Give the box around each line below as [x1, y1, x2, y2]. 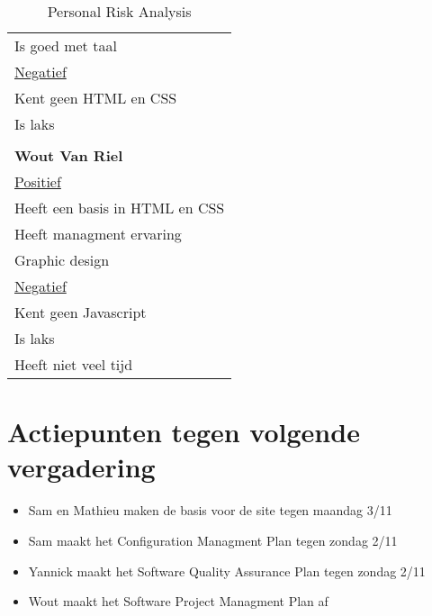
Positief [14, 171, 61, 192]
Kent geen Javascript [14, 302, 147, 322]
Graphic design [14, 249, 110, 270]
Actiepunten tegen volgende [7, 413, 360, 450]
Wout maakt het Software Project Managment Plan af [28, 592, 328, 611]
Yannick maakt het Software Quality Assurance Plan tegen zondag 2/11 [28, 561, 426, 580]
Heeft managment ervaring [14, 223, 182, 244]
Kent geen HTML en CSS [14, 87, 177, 108]
